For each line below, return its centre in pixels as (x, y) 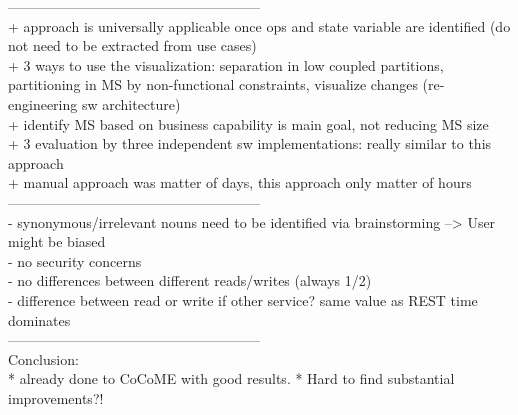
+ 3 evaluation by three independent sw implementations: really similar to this (250, 143)
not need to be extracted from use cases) (132, 45)
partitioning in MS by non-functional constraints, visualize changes (213, 84)
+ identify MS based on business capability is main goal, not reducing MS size (248, 123)
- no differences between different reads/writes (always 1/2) (190, 280)
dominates (39, 319)
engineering (43, 103)
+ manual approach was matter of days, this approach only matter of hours (240, 182)
